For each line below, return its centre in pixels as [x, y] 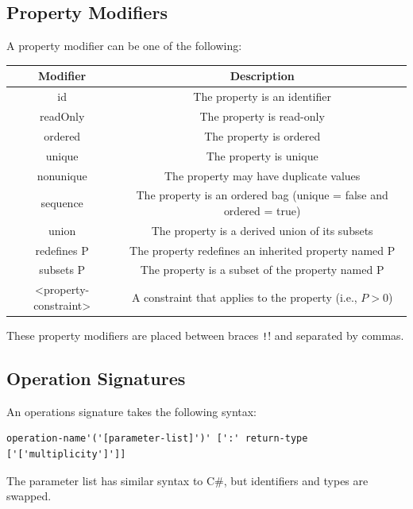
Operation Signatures [96, 378]
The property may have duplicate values [262, 175]
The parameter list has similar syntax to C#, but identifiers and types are [187, 480]
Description [262, 76]
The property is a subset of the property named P [262, 270]
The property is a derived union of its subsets [262, 230]
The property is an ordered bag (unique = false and [262, 195]
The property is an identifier [262, 96]
